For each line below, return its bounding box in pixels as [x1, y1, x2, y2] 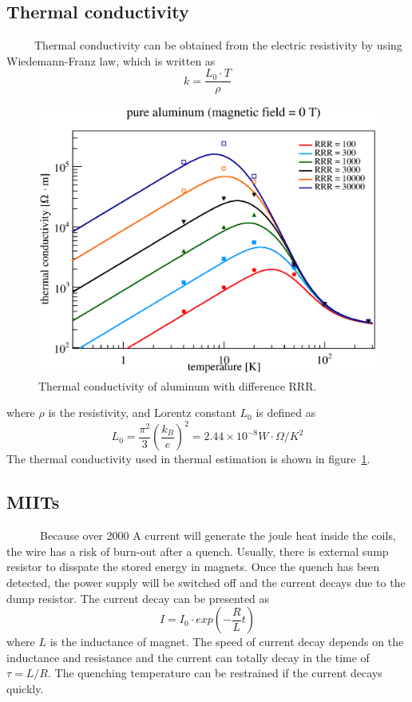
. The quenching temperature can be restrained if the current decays [47, 664, 382, 681]
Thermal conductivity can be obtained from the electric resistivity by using [34, 37, 402, 54]
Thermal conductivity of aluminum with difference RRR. [38, 377, 317, 394]
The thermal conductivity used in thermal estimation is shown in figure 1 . [6, 450, 370, 467]
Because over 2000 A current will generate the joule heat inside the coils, [39, 527, 396, 544]
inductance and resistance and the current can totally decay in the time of [6, 648, 370, 665]
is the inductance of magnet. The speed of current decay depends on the [50, 633, 404, 650]
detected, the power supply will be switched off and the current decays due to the [6, 573, 406, 590]
